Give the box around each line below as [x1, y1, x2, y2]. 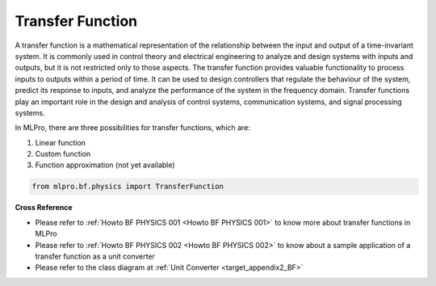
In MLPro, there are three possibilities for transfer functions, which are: [15, 123, 250, 132]
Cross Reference [15, 203, 73, 212]
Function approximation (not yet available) [35, 160, 175, 170]
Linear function [35, 137, 86, 147]
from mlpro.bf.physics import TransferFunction [31, 182, 224, 191]
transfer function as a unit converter [35, 251, 155, 261]
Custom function [35, 149, 91, 159]
